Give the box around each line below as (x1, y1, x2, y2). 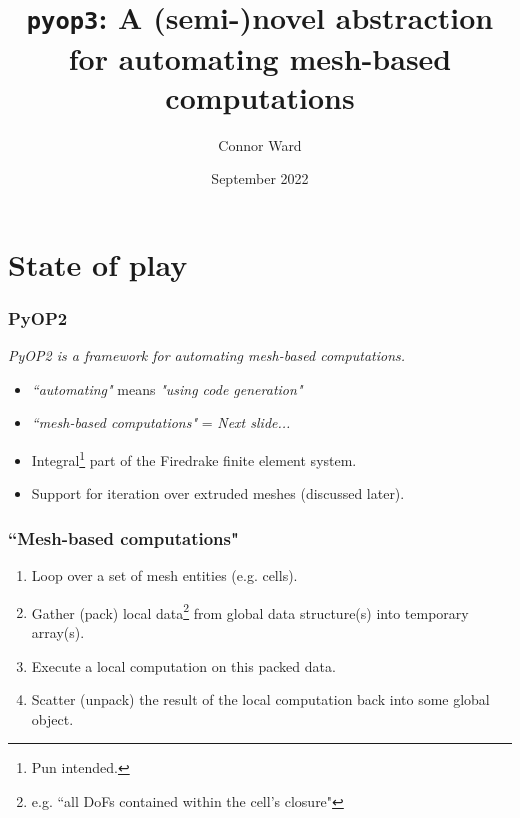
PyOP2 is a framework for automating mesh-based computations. (8, 345, 406, 366)
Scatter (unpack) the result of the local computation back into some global (31, 689, 490, 710)
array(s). (31, 621, 85, 642)
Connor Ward (218, 134, 302, 155)
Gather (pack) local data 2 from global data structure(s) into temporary (31, 599, 469, 623)
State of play (8, 243, 188, 284)
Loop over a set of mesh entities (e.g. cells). (31, 565, 298, 586)
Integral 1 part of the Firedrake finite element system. (31, 447, 357, 470)
